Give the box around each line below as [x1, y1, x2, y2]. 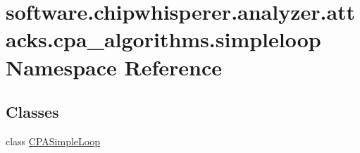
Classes [6, 101, 59, 123]
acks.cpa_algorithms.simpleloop [6, 25, 321, 54]
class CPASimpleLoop [6, 133, 100, 148]
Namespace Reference [6, 52, 222, 81]
